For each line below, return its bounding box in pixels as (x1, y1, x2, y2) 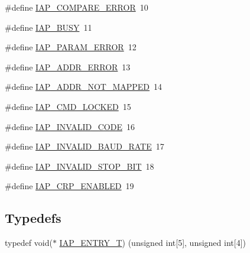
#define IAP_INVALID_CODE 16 (5, 120, 135, 132)
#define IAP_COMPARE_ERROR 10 (5, 1, 148, 13)
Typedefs (5, 209, 61, 227)
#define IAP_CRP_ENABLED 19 (5, 180, 134, 192)
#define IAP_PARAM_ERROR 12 (5, 41, 137, 53)
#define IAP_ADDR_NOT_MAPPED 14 (5, 80, 163, 93)
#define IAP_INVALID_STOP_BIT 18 (5, 160, 154, 172)
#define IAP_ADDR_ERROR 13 (5, 60, 131, 73)
